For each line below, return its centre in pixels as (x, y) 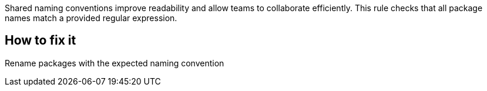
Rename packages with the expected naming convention (115, 63)
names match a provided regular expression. (91, 18)
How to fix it (41, 41)
